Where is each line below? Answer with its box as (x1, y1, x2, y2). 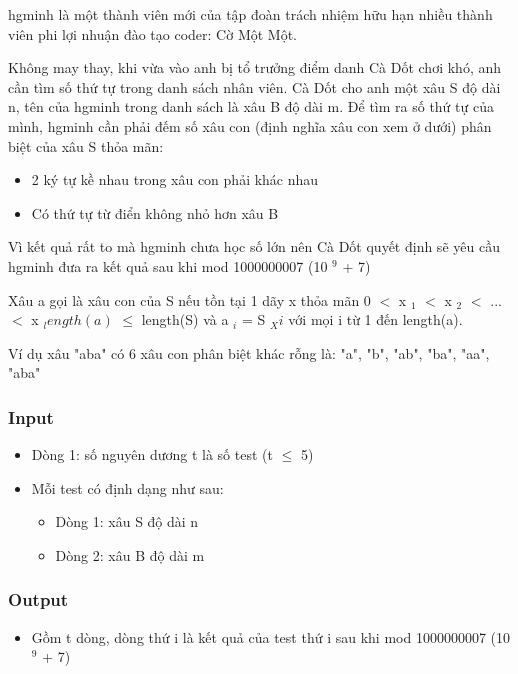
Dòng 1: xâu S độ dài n (55, 511, 199, 532)
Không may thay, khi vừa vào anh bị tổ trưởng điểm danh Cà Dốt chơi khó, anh (8, 57, 502, 78)
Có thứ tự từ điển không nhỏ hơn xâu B (31, 202, 279, 223)
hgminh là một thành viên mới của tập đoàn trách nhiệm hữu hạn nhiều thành (8, 4, 493, 24)
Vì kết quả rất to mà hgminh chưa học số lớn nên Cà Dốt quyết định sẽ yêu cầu (8, 236, 500, 257)
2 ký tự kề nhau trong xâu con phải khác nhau (31, 169, 319, 190)
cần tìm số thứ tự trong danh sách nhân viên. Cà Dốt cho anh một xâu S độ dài (8, 76, 501, 97)
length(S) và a (141, 309, 229, 330)
